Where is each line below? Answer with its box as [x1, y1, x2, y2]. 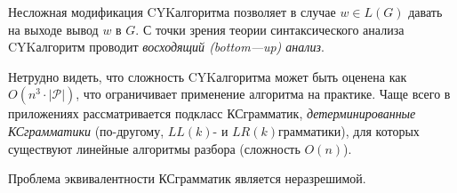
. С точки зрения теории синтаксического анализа [135, 20, 405, 38]
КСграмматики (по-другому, [8, 121, 164, 140]
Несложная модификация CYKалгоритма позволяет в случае [8, 3, 336, 20]
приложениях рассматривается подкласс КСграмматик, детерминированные [8, 104, 416, 123]
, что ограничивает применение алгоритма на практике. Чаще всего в [76, 84, 451, 103]
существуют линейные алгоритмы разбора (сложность [8, 139, 301, 157]
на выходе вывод [8, 20, 99, 38]
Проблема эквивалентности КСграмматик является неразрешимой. [8, 169, 366, 188]
